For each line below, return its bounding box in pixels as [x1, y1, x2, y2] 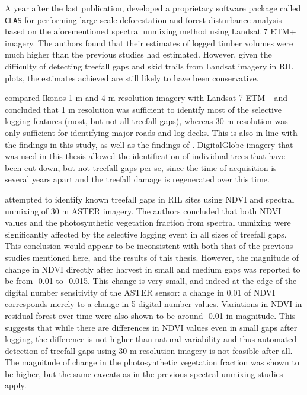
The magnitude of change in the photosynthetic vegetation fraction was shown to [5, 356, 299, 368]
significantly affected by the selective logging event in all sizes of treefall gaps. [5, 227, 287, 240]
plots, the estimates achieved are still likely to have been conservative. [5, 71, 259, 84]
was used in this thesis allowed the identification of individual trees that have [5, 150, 286, 162]
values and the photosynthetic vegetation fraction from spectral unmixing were [5, 216, 291, 229]
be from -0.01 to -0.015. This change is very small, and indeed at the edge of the [5, 274, 297, 287]
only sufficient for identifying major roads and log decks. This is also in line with [5, 127, 298, 138]
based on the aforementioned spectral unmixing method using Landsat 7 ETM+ [5, 25, 296, 37]
